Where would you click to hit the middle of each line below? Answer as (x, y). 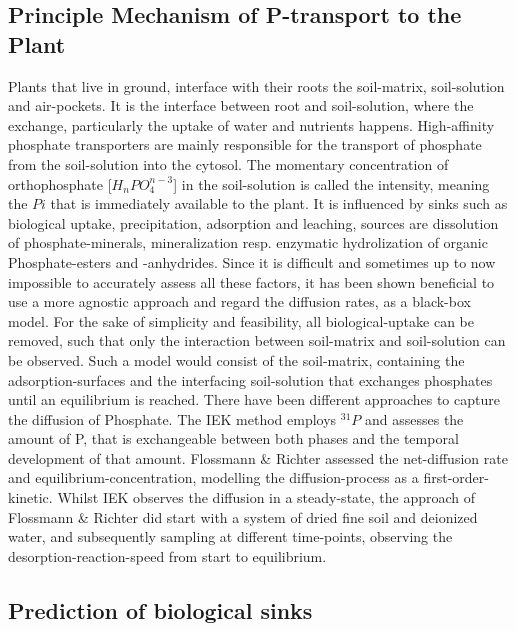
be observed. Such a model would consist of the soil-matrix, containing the (236, 359)
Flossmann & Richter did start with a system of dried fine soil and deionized (243, 516)
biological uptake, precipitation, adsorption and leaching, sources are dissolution (253, 222)
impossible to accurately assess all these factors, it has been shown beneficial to (251, 281)
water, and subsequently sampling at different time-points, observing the (230, 536)
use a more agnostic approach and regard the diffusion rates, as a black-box (239, 301)
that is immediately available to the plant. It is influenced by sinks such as (279, 203)
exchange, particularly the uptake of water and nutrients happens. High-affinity (251, 124)
